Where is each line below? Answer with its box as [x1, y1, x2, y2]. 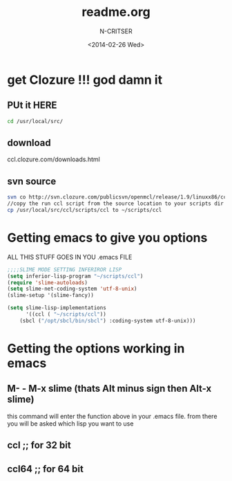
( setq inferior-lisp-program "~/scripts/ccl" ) [7, 273, 144, 280]
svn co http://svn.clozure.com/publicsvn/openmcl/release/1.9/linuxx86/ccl [7, 194, 230, 201]
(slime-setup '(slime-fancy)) [7, 292, 95, 299]
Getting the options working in [7, 341, 185, 356]
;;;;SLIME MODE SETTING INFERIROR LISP [7, 266, 122, 273]
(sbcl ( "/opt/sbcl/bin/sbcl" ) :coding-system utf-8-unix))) [19, 317, 196, 324]
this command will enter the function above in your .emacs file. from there [7, 412, 217, 420]
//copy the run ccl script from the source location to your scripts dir [7, 200, 224, 208]
